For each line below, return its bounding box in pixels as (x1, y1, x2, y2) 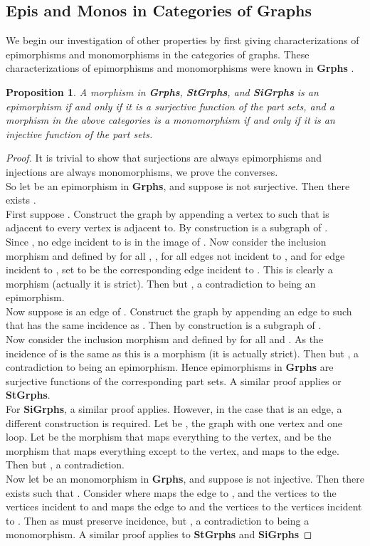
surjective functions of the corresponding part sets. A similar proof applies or (6, 373, 342, 388)
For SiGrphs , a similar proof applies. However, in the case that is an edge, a (6, 401, 342, 416)
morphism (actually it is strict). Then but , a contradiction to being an (6, 275, 316, 290)
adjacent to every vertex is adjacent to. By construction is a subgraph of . (6, 220, 328, 235)
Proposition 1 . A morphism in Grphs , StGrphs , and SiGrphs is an (6, 84, 319, 99)
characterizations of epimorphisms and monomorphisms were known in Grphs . (6, 61, 354, 75)
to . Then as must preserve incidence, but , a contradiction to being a (6, 513, 310, 527)
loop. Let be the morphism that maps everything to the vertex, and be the (6, 429, 332, 444)
